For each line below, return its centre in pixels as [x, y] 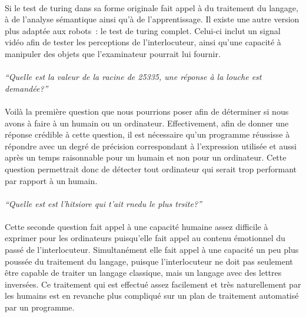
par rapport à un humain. [51, 180]
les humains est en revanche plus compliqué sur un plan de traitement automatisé [152, 296]
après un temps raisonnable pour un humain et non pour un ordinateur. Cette [146, 157]
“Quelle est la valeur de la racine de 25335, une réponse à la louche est [133, 77]
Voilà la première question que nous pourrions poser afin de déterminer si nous [147, 111]
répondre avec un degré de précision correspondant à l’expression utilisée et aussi [151, 146]
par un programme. [40, 307]
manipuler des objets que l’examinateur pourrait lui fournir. [113, 53]
